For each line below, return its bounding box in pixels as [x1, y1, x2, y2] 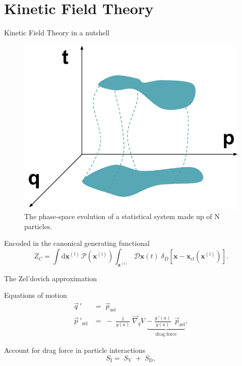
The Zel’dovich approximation [4, 273, 97, 283]
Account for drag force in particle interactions [4, 345, 146, 355]
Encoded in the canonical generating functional [4, 238, 150, 248]
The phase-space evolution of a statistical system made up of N [24, 211, 220, 222]
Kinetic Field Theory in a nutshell [4, 27, 110, 38]
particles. [24, 221, 52, 231]
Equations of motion [4, 290, 67, 300]
